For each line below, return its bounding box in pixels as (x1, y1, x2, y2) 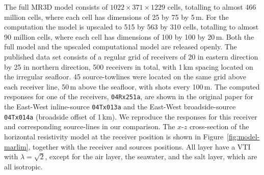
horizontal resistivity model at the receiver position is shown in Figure (4, 131, 224, 141)
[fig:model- (227, 131, 260, 141)
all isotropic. (4, 161, 43, 171)
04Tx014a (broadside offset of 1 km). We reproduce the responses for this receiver (4, 111, 257, 122)
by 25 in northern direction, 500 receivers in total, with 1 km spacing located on (4, 61, 253, 72)
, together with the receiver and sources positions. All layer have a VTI (28, 141, 251, 152)
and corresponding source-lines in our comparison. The (4, 121, 175, 132)
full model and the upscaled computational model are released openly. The (4, 41, 237, 52)
